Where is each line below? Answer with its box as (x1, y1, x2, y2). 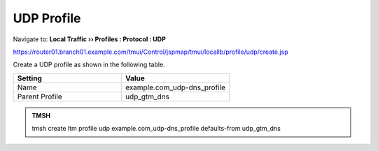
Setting (17, 73, 42, 83)
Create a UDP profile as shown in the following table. (13, 60, 165, 69)
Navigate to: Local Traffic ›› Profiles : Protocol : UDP (13, 35, 166, 43)
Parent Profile (17, 92, 62, 101)
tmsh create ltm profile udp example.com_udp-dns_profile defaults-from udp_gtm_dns (31, 124, 281, 133)
